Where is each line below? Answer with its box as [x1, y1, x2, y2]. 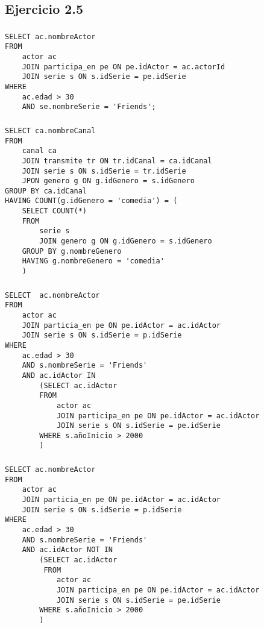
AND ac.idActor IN [22, 371, 96, 380]
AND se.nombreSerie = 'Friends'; [22, 102, 156, 111]
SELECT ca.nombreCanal [5, 126, 96, 135]
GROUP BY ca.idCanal [5, 186, 87, 195]
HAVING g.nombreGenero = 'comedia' [22, 257, 165, 266]
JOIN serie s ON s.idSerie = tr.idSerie [22, 166, 186, 175]
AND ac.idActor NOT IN [22, 545, 113, 554]
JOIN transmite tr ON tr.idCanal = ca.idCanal [22, 156, 212, 165]
